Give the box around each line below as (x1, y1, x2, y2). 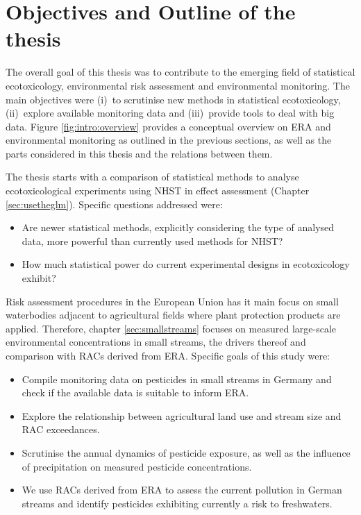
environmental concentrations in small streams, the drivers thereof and (6, 335, 306, 349)
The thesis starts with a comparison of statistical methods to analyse (6, 169, 299, 184)
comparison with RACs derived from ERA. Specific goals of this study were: (6, 348, 330, 362)
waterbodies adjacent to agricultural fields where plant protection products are (6, 307, 341, 322)
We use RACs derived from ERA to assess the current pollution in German (22, 482, 342, 497)
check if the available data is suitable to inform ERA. (22, 385, 249, 400)
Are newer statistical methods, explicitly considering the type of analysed (22, 220, 335, 235)
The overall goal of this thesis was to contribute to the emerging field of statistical (6, 65, 355, 79)
